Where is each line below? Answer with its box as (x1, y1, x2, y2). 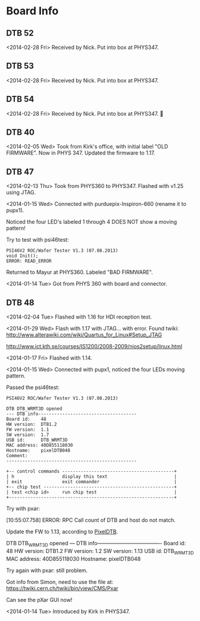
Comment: (6, 453, 28, 459)
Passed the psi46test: (6, 384, 60, 391)
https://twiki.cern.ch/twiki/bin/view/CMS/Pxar (6, 585, 118, 592)
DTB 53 (6, 61, 35, 71)
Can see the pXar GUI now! (6, 596, 73, 603)
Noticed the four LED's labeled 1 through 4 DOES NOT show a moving (6, 218, 177, 225)
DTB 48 (6, 297, 35, 308)
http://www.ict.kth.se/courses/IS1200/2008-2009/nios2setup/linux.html (6, 343, 183, 350)
